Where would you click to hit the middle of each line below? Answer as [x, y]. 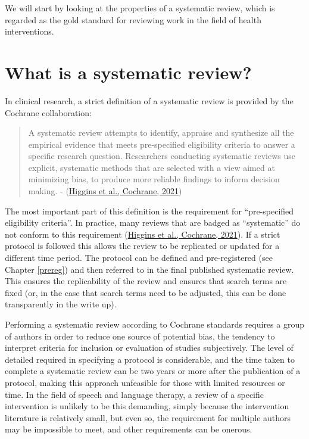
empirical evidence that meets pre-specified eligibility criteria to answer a [162, 144]
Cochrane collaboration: [48, 112]
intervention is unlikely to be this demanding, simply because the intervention [147, 406]
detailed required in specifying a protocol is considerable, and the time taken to [150, 359]
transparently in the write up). [61, 304]
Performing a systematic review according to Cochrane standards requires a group [154, 324]
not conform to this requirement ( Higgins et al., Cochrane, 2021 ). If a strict [143, 234]
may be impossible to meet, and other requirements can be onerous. [129, 429]
